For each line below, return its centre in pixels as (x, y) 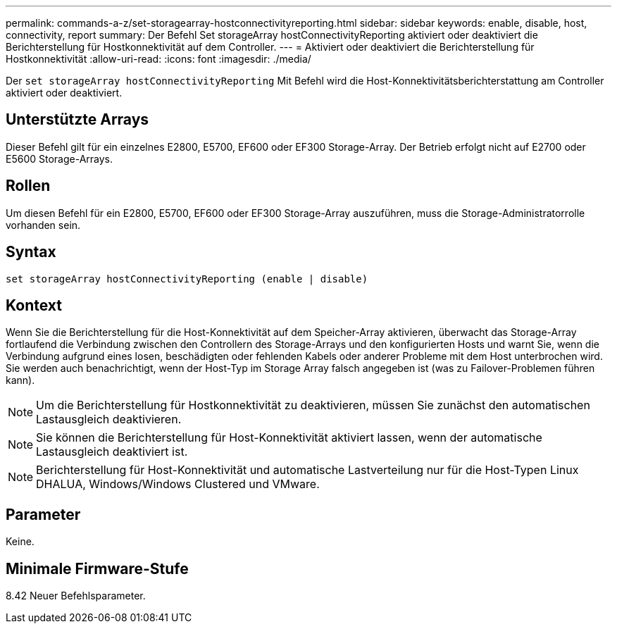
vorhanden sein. (43, 225)
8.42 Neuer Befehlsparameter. (76, 596)
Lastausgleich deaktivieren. (109, 419)
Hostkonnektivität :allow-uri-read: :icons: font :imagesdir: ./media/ (158, 59)
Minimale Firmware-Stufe (97, 568)
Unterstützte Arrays (77, 120)
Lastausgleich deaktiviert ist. (112, 452)
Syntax (31, 252)
